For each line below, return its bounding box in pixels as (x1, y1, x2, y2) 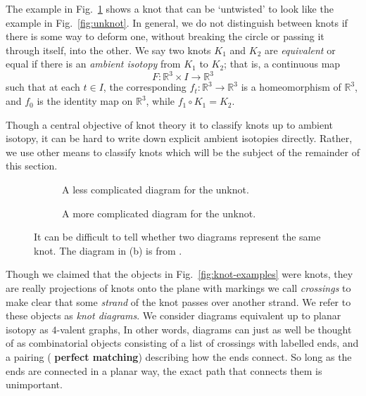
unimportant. (6, 377, 63, 392)
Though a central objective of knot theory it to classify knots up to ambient (6, 117, 334, 132)
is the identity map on (37, 94, 133, 108)
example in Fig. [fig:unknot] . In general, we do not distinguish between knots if (6, 15, 348, 30)
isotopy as (6, 321, 49, 336)
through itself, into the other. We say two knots (6, 42, 211, 57)
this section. (6, 158, 58, 173)
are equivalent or (264, 42, 336, 57)
